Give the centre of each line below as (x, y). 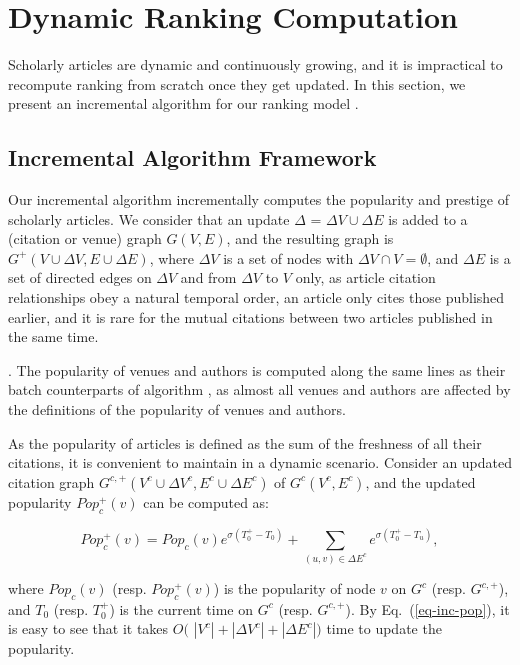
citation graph (51, 481)
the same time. (53, 336)
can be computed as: (206, 501)
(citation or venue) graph (85, 238)
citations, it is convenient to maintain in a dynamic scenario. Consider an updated (260, 462)
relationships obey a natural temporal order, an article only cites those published (256, 297)
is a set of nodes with (288, 257)
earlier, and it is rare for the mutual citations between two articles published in (250, 316)
